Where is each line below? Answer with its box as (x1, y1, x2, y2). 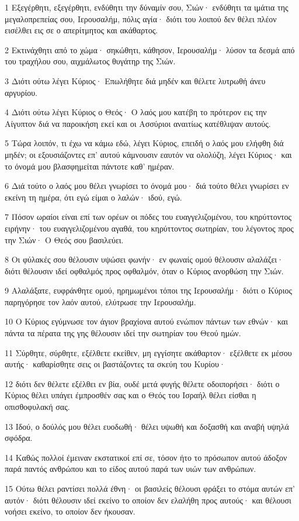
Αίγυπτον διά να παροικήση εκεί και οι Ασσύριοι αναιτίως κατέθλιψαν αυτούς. (5, 117, 271, 129)
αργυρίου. (5, 86, 38, 98)
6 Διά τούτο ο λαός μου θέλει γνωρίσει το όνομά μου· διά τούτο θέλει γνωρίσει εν (5, 180, 289, 192)
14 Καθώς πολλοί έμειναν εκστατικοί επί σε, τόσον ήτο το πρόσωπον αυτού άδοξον (5, 451, 287, 463)
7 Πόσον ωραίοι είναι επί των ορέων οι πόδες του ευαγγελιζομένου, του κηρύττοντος (5, 211, 292, 223)
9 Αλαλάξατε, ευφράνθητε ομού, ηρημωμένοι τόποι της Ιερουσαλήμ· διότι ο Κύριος (5, 284, 292, 296)
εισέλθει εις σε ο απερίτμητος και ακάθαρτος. (5, 24, 158, 36)
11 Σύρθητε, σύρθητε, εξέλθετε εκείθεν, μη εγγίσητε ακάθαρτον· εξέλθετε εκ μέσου (5, 346, 292, 358)
